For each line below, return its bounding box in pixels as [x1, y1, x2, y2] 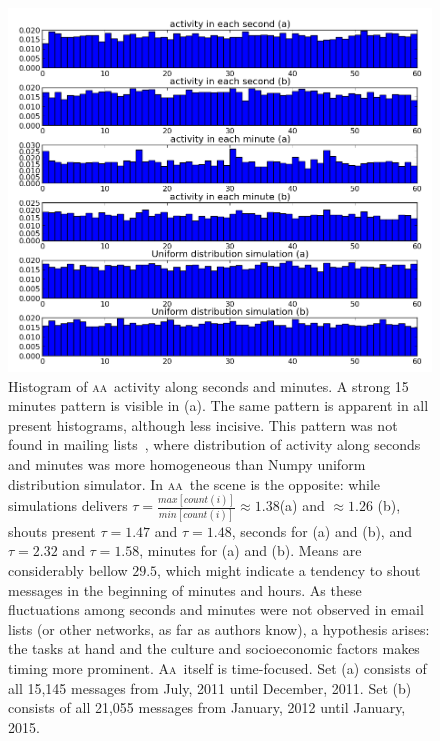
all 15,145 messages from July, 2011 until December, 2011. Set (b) [8, 677, 412, 698]
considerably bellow [8, 559, 128, 580]
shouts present [8, 520, 96, 541]
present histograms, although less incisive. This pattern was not [8, 414, 398, 435]
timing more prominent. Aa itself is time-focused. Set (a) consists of [8, 657, 427, 678]
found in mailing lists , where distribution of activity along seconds [8, 434, 421, 455]
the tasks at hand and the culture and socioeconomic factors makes [8, 638, 420, 659]
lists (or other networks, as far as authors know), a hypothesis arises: [8, 618, 430, 639]
